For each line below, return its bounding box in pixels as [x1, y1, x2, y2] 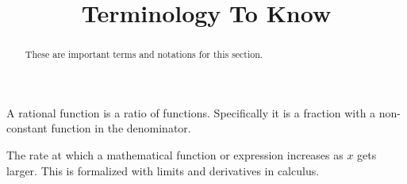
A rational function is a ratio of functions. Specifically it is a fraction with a [6, 104, 376, 121]
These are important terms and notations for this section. [25, 48, 263, 61]
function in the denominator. [51, 120, 191, 136]
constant [6, 120, 48, 136]
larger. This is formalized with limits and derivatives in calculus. [6, 162, 320, 178]
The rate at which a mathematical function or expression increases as [6, 147, 344, 163]
